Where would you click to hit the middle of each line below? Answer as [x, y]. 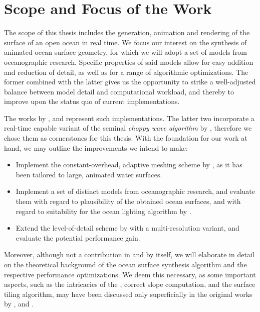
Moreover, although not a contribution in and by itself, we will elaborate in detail [129, 254]
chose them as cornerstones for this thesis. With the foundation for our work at [126, 138]
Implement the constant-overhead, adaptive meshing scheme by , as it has [129, 165]
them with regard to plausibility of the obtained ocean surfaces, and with [128, 201]
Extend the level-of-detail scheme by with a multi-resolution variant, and [127, 228]
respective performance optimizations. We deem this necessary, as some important [130, 274]
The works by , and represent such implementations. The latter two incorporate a [129, 118]
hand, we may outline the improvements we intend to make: [96, 147]
